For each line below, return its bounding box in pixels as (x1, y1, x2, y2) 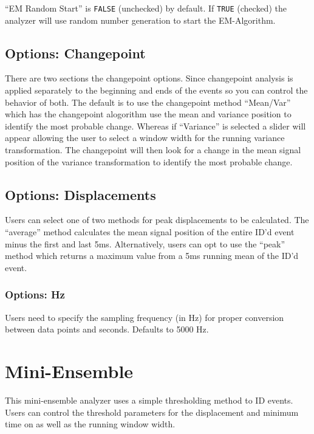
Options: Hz (5, 287, 65, 302)
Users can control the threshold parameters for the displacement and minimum (5, 405, 299, 418)
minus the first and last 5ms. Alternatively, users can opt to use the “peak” (5, 237, 285, 250)
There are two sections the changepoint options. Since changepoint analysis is (5, 72, 293, 84)
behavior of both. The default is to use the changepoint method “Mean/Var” (5, 95, 291, 108)
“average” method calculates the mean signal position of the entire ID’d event (5, 226, 295, 238)
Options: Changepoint (5, 43, 146, 62)
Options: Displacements (5, 185, 156, 204)
